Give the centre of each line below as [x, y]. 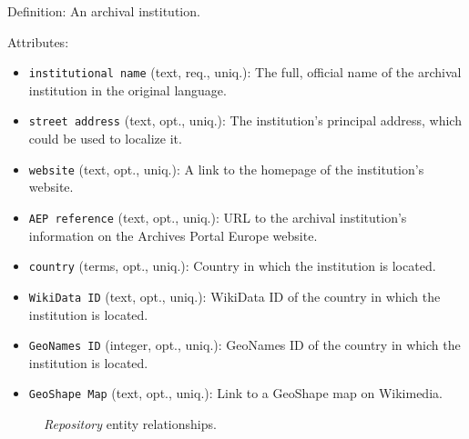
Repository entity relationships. [130, 424]
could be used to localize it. [105, 139]
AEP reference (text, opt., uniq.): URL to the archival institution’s [218, 217]
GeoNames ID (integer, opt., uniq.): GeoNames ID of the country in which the [245, 345]
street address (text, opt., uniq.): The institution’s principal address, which [245, 120]
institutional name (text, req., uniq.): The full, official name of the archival [245, 72]
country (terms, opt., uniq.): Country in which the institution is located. [232, 266]
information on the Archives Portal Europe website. [173, 235]
